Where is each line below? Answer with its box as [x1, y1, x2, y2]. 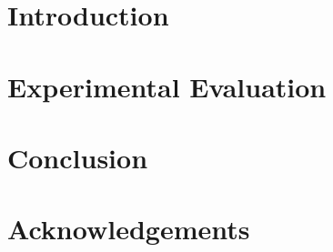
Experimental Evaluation [7, 67, 327, 105]
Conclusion [7, 138, 148, 176]
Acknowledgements [7, 210, 250, 247]
